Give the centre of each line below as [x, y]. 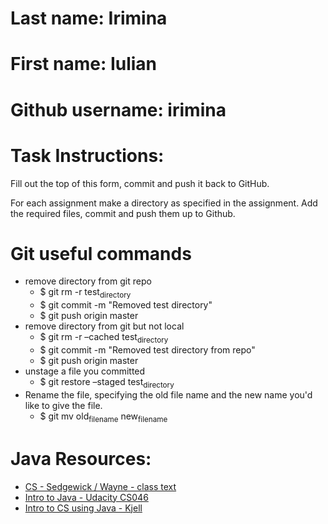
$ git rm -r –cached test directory [104, 338]
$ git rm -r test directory [85, 293]
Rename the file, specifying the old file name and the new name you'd [168, 394]
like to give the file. [63, 405]
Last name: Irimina [89, 18]
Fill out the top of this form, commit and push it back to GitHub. [140, 183]
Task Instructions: [87, 155]
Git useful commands [101, 253]
